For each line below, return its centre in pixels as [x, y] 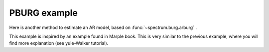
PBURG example [44, 13]
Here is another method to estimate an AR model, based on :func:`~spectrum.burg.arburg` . [103, 27]
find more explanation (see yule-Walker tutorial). [59, 43]
